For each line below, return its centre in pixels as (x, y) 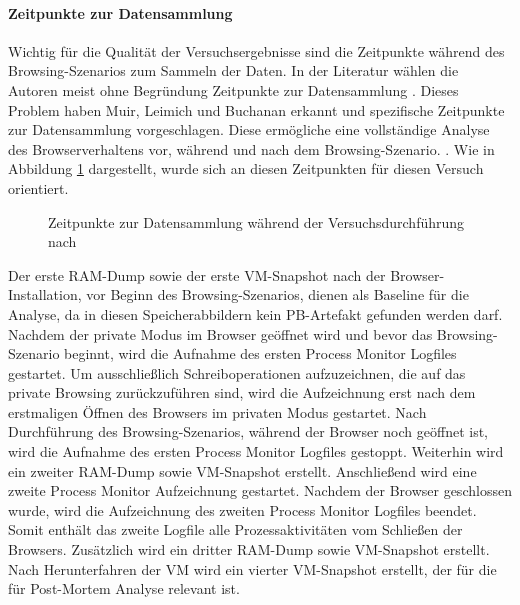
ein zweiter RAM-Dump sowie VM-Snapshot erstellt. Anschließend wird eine (242, 470)
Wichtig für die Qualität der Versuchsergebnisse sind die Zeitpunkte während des (256, 50)
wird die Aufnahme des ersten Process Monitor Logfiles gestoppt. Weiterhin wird (256, 451)
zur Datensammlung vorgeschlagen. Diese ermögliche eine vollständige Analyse (249, 129)
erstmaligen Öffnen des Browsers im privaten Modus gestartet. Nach (217, 411)
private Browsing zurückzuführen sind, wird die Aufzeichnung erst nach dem (242, 392)
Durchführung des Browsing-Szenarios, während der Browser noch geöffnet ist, (248, 431)
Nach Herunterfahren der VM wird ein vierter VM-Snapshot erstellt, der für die (252, 568)
